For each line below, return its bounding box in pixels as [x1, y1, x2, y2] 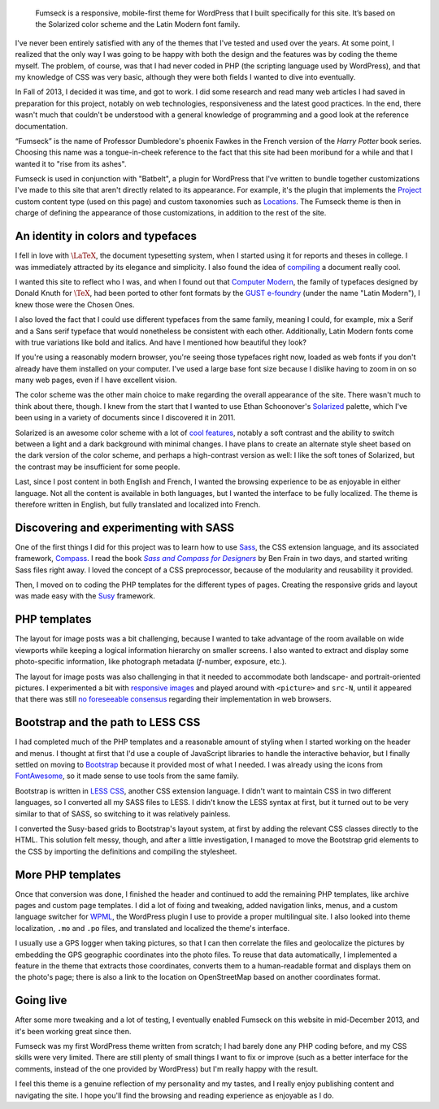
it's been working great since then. [15, 1026, 132, 1036]
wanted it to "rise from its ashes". [15, 159, 127, 168]
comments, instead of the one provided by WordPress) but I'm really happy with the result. [15, 1063, 319, 1073]
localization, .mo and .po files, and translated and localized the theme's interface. [15, 923, 290, 933]
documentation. [15, 121, 68, 131]
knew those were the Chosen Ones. [15, 299, 135, 309]
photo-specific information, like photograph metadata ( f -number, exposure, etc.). [15, 657, 288, 667]
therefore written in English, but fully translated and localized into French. [15, 499, 261, 509]
